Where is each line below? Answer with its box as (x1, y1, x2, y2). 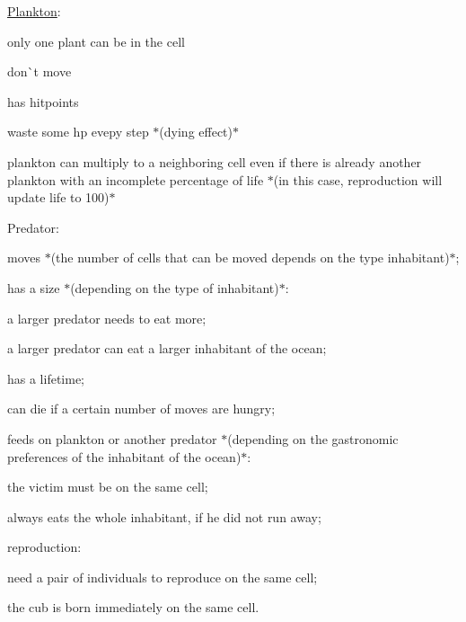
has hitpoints (7, 92, 79, 111)
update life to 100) (7, 188, 110, 207)
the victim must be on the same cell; (7, 477, 208, 496)
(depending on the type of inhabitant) (70, 278, 279, 297)
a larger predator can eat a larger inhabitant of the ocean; (7, 339, 327, 358)
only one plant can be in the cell (7, 31, 185, 50)
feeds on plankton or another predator (7, 429, 217, 448)
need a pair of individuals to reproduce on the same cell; (7, 567, 318, 586)
